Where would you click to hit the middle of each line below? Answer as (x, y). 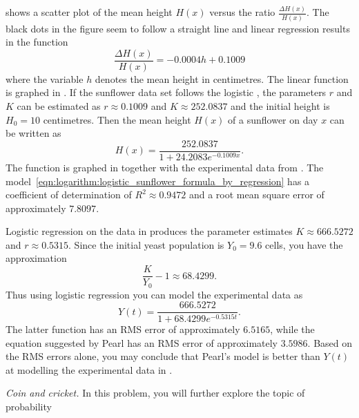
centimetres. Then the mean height (117, 119)
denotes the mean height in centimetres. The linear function (222, 78)
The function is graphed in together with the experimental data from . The (165, 167)
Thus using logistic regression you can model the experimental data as (154, 294)
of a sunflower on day (273, 119)
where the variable (45, 78)
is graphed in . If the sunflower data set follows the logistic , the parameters (166, 92)
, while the (292, 329)
